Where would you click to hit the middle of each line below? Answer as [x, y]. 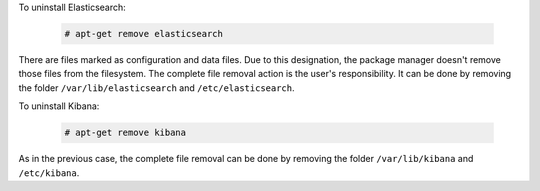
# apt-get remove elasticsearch [144, 33]
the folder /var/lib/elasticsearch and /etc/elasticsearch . [156, 87]
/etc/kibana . [49, 172]
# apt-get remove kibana [125, 133]
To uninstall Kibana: [59, 106]
